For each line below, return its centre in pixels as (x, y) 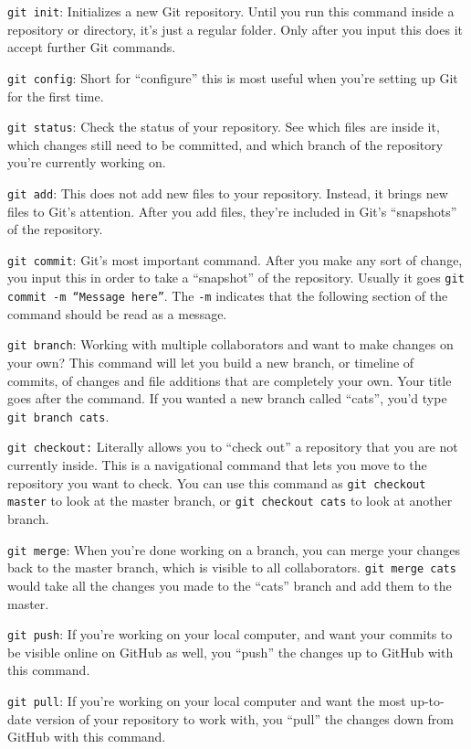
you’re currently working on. (87, 162)
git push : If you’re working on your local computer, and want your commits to (230, 634)
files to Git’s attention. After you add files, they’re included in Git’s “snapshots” (232, 211)
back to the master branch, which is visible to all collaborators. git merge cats (232, 567)
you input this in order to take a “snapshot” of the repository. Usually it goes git (236, 278)
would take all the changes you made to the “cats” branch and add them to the (230, 585)
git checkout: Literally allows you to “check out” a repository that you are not (233, 447)
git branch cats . (58, 416)
